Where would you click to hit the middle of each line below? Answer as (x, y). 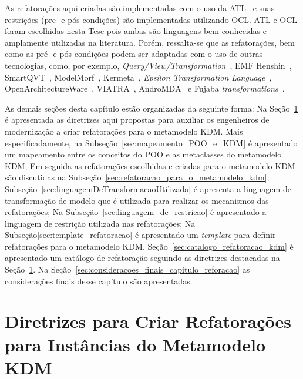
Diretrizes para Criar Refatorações (148, 321)
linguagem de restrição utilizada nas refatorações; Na (100, 223)
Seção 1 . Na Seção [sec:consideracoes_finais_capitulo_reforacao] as (127, 269)
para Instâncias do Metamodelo (135, 344)
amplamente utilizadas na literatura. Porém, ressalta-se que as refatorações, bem (150, 42)
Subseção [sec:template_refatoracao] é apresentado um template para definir (140, 235)
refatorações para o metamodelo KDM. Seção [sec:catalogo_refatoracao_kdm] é (149, 246)
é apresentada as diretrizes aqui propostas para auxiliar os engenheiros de (137, 120)
